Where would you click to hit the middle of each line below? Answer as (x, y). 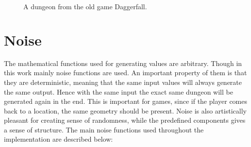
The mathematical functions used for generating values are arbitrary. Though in (123, 63)
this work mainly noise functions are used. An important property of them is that (125, 73)
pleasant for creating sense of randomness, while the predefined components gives (125, 120)
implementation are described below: (59, 139)
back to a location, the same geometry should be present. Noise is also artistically (125, 110)
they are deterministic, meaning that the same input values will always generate (123, 82)
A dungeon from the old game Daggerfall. (85, 6)
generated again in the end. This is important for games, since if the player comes (126, 101)
